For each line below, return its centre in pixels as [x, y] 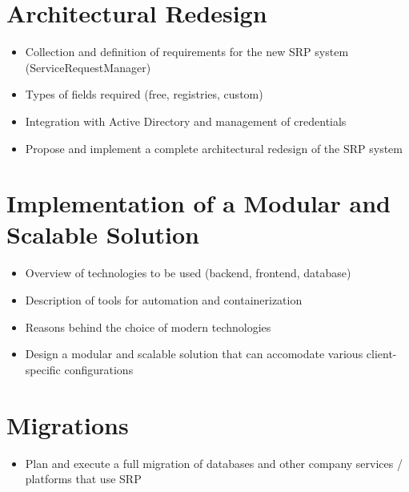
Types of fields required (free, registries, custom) [144, 94]
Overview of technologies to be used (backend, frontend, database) [188, 273]
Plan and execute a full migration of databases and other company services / [214, 463]
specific [43, 369]
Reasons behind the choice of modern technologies [148, 327]
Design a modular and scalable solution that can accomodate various [194, 354]
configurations [99, 369]
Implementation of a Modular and [198, 203]
